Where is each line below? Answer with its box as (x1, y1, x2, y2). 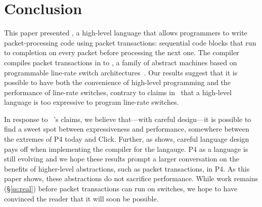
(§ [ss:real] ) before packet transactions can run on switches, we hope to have (4, 183, 238, 194)
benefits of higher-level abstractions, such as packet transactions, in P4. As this (4, 163, 250, 174)
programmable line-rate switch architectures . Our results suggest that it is (4, 67, 238, 77)
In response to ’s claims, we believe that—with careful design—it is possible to (4, 113, 251, 124)
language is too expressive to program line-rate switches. (4, 97, 179, 107)
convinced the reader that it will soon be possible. (4, 193, 159, 203)
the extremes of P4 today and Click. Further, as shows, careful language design (4, 134, 249, 144)
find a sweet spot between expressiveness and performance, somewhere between (4, 123, 249, 134)
